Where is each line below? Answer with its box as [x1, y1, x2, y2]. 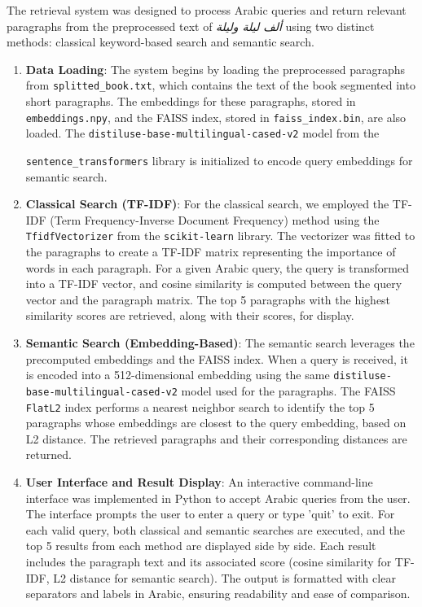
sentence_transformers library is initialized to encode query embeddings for [25, 151, 413, 168]
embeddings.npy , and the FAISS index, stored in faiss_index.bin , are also [25, 108, 407, 125]
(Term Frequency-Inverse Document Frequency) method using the [50, 211, 380, 228]
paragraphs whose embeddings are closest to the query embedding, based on [25, 414, 407, 431]
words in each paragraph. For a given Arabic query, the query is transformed [25, 259, 409, 276]
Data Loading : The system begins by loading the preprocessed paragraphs [25, 60, 406, 77]
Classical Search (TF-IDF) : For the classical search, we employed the [25, 195, 389, 212]
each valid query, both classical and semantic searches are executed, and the [25, 521, 405, 538]
